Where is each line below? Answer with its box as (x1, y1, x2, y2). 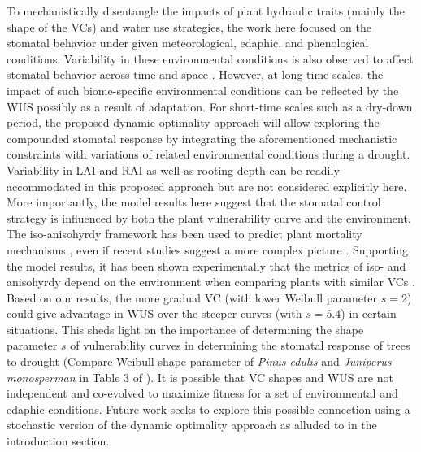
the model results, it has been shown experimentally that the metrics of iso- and (7, 257, 406, 274)
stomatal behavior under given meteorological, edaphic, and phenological (7, 34, 369, 51)
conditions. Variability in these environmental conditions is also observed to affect (7, 50, 414, 67)
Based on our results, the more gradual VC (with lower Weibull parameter (7, 289, 378, 306)
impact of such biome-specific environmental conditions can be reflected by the (7, 81, 399, 98)
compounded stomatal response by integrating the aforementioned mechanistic (7, 129, 397, 146)
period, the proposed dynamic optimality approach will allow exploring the (7, 114, 380, 131)
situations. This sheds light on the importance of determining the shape (7, 320, 364, 337)
